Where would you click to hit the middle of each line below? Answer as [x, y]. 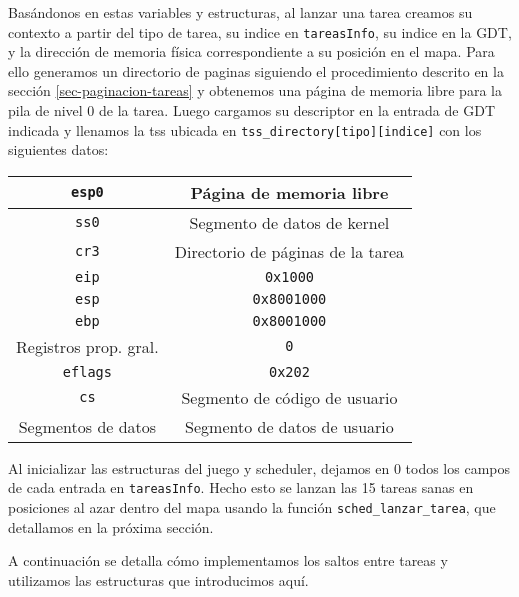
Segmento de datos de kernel [289, 222]
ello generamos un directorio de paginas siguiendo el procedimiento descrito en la [256, 70]
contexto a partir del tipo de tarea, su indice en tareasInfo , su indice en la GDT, [260, 31]
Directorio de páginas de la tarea [289, 251]
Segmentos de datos [87, 426]
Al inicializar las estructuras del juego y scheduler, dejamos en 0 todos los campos [259, 467]
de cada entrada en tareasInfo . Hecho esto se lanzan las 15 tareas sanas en [241, 487]
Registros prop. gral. [87, 346]
